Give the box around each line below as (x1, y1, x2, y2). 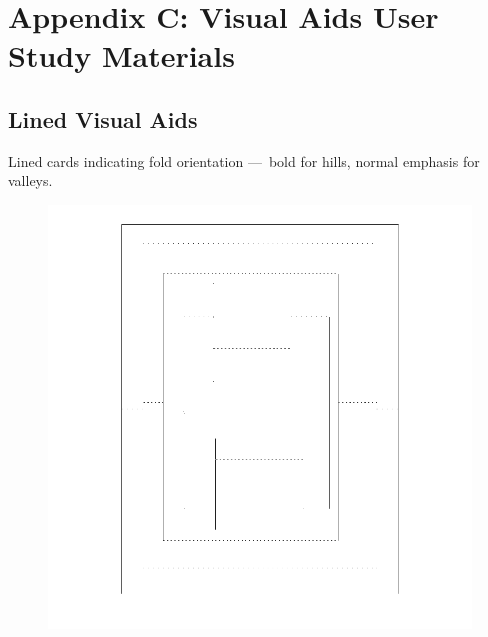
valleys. (8, 170, 53, 191)
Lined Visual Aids (8, 103, 198, 134)
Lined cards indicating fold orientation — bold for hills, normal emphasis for (8, 150, 480, 171)
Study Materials (8, 35, 235, 76)
